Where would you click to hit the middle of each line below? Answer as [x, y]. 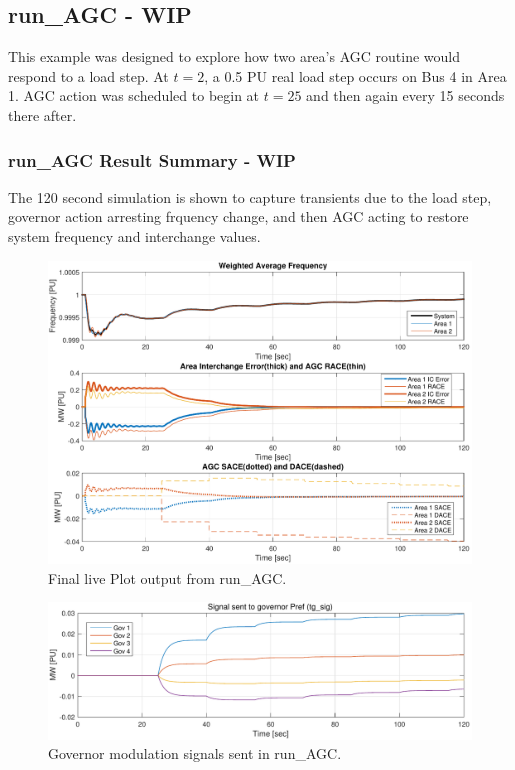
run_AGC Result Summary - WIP [152, 159]
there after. [42, 114]
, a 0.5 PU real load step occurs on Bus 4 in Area [355, 75]
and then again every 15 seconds [405, 95]
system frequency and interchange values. [134, 235]
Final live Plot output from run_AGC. [167, 577]
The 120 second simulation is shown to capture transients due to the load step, [250, 196]
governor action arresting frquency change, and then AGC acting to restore [238, 216]
